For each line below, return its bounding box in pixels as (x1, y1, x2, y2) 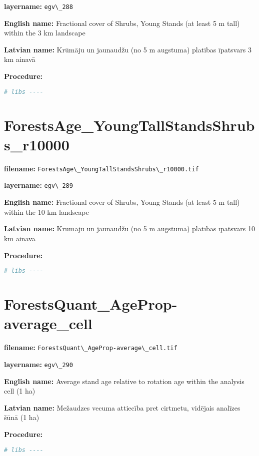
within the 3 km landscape (4, 27, 85, 38)
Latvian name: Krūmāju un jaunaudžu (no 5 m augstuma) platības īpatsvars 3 (4, 44, 251, 54)
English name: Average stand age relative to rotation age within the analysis (4, 376, 244, 386)
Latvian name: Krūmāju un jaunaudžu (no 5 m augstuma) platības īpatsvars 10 (4, 223, 255, 234)
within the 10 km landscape (4, 206, 89, 217)
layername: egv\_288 (4, 1, 73, 11)
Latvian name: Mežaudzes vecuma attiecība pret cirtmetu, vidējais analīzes (4, 402, 240, 413)
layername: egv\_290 (4, 359, 73, 369)
